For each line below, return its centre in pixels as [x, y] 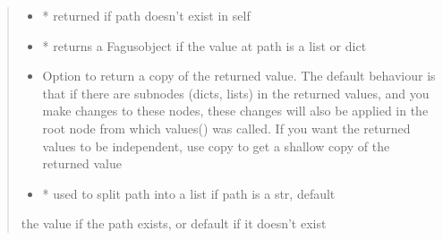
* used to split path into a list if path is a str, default [189, 193]
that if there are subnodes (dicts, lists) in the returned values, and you [236, 93]
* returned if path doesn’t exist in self [146, 15]
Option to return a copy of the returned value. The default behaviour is [239, 76]
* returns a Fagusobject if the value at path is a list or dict [204, 45]
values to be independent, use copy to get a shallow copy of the [216, 146]
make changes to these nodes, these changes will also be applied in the [235, 111]
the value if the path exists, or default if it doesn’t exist [174, 223]
